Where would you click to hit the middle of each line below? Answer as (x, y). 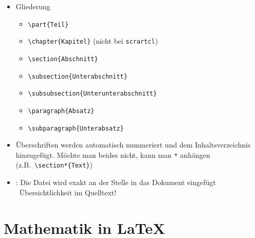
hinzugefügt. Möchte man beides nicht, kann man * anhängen (113, 154)
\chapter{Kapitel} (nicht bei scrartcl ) (93, 41)
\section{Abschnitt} (63, 59)
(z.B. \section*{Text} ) (54, 165)
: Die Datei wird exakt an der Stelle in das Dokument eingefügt (116, 182)
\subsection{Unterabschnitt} (78, 76)
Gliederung (33, 6)
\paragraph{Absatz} (61, 111)
